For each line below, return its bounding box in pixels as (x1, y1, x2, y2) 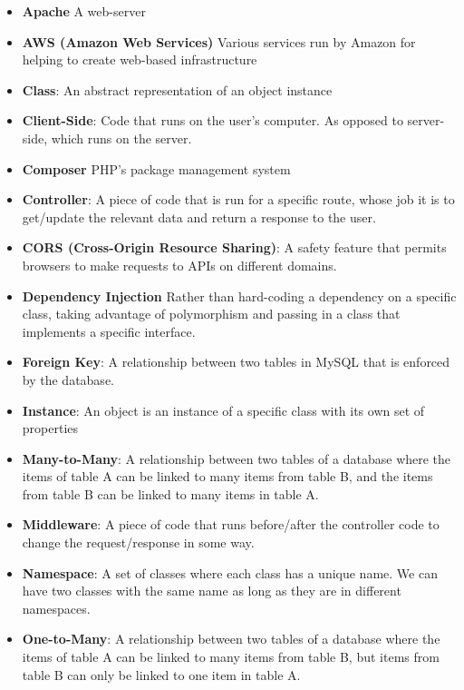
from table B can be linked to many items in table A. (22, 484, 319, 503)
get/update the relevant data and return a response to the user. (22, 207, 376, 226)
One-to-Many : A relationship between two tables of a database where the (22, 629, 440, 648)
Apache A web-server (22, 2, 146, 20)
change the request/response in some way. (22, 533, 255, 552)
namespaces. (22, 598, 91, 617)
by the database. (22, 370, 114, 389)
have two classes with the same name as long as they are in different (22, 581, 401, 600)
